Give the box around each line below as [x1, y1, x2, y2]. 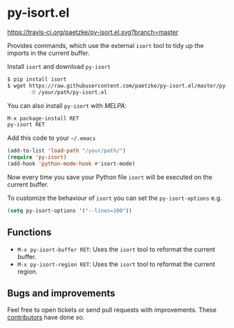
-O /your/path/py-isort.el [29, 88, 108, 95]
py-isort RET [7, 121, 45, 128]
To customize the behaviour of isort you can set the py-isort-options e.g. [7, 194, 222, 202]
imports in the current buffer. [7, 49, 91, 57]
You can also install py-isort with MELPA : [7, 101, 127, 109]
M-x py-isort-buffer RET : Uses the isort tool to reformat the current [17, 245, 216, 253]
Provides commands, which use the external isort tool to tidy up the [7, 41, 204, 49]
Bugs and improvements [7, 288, 116, 299]
